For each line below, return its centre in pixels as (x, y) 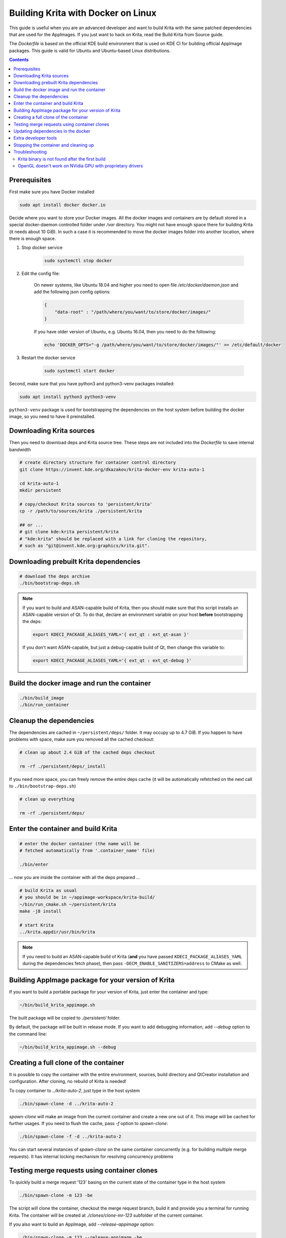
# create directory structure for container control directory (98, 463)
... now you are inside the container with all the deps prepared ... (75, 877)
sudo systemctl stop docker (78, 261)
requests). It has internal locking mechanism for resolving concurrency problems (91, 1156)
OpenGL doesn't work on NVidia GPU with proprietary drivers (81, 165)
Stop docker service (42, 248)
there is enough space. (33, 239)
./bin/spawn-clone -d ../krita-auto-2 (66, 1104)
